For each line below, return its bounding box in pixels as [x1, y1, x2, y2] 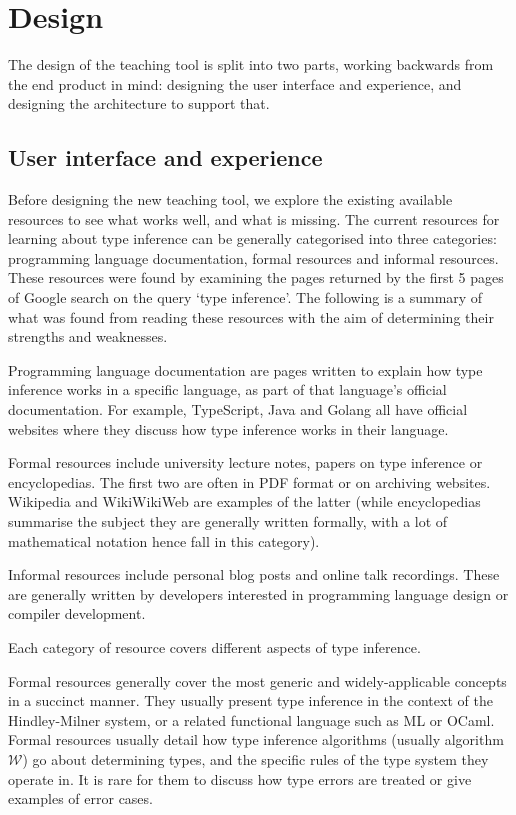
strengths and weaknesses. [8, 326, 168, 347]
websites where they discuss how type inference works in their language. [8, 418, 449, 439]
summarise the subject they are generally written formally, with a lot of [8, 511, 448, 532]
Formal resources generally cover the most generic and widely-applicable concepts [8, 670, 507, 691]
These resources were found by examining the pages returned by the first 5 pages [8, 267, 504, 288]
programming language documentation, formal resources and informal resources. [8, 247, 499, 268]
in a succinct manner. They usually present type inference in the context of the [8, 690, 493, 711]
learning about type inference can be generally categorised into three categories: [8, 228, 497, 249]
